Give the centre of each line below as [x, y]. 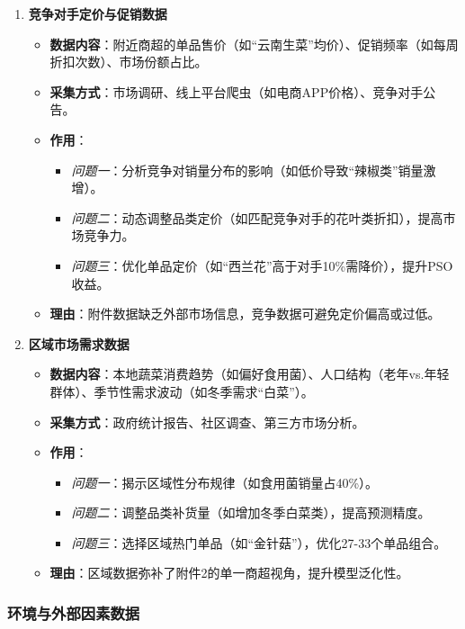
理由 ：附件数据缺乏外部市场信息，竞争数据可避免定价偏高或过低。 [245, 314]
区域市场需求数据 [79, 343]
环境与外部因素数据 [74, 612]
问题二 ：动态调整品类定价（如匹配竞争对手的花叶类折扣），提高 [257, 217]
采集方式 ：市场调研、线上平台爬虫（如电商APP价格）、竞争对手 [237, 91]
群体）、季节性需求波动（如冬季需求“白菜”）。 [182, 391]
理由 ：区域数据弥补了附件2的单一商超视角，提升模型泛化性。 [229, 573]
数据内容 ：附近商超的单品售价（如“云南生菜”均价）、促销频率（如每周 [254, 44]
